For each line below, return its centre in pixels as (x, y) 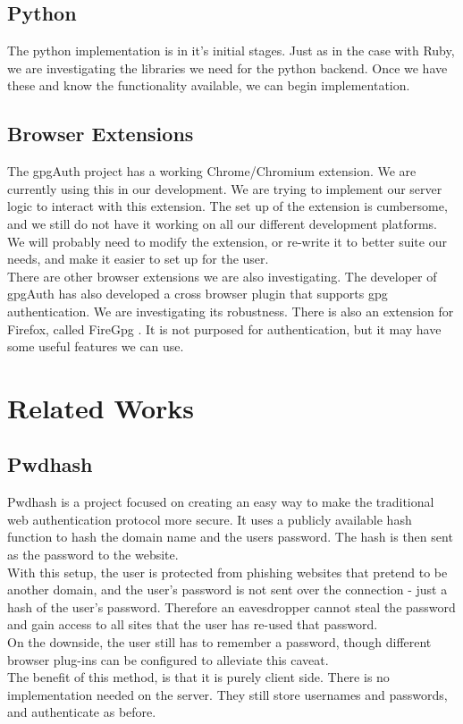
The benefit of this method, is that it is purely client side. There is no (198, 677)
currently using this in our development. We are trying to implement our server (225, 188)
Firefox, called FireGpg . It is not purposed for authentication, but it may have (224, 328)
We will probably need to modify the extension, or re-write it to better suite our (227, 241)
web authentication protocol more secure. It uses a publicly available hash (210, 519)
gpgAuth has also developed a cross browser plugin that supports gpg (198, 294)
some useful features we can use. (96, 346)
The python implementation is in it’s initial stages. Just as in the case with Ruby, (231, 51)
